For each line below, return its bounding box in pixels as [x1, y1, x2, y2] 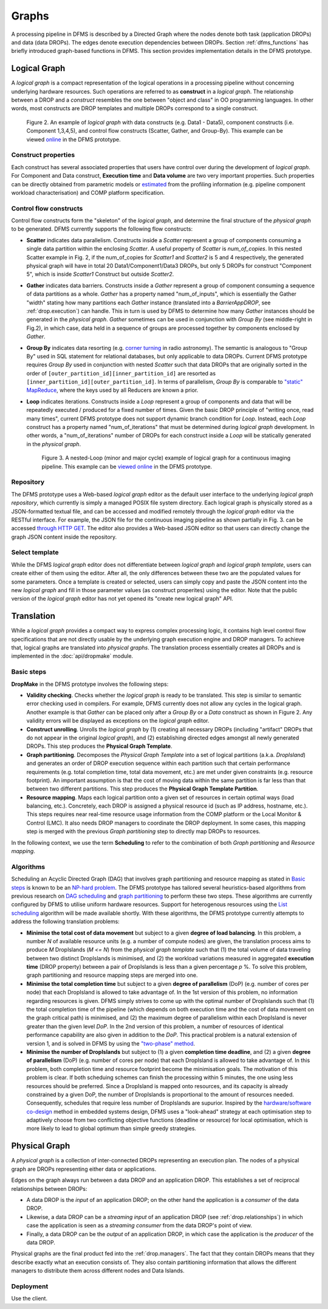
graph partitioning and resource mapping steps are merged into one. [26, 971, 198, 979]
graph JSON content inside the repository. [11, 533, 117, 540]
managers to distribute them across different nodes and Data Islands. [11, 1267, 185, 1274]
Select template [11, 548, 59, 557]
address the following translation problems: [11, 918, 120, 925]
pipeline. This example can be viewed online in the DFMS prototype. [41, 463, 213, 470]
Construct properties [11, 151, 75, 159]
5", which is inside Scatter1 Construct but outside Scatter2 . [26, 271, 174, 278]
